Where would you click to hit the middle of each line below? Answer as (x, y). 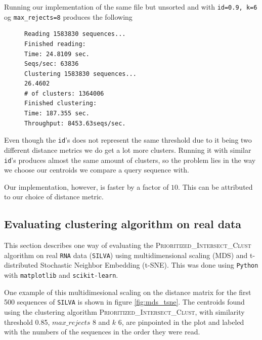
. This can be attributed (215, 186)
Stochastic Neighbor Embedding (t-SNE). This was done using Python (149, 265)
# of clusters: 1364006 (64, 93)
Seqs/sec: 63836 (52, 64)
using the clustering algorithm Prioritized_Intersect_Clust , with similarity (124, 311)
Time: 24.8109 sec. (57, 54)
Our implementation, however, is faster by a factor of (86, 186)
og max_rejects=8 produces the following (68, 16)
